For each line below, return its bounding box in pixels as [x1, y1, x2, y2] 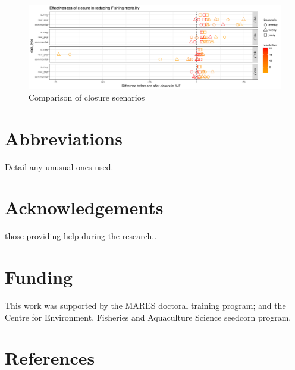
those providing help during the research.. [5, 230, 157, 242]
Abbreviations [5, 126, 123, 150]
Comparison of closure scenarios [29, 90, 145, 103]
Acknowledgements [5, 195, 164, 220]
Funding [5, 265, 73, 289]
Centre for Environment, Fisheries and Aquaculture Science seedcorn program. [5, 311, 291, 323]
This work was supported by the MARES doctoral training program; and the [5, 299, 286, 311]
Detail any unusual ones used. [5, 160, 114, 173]
